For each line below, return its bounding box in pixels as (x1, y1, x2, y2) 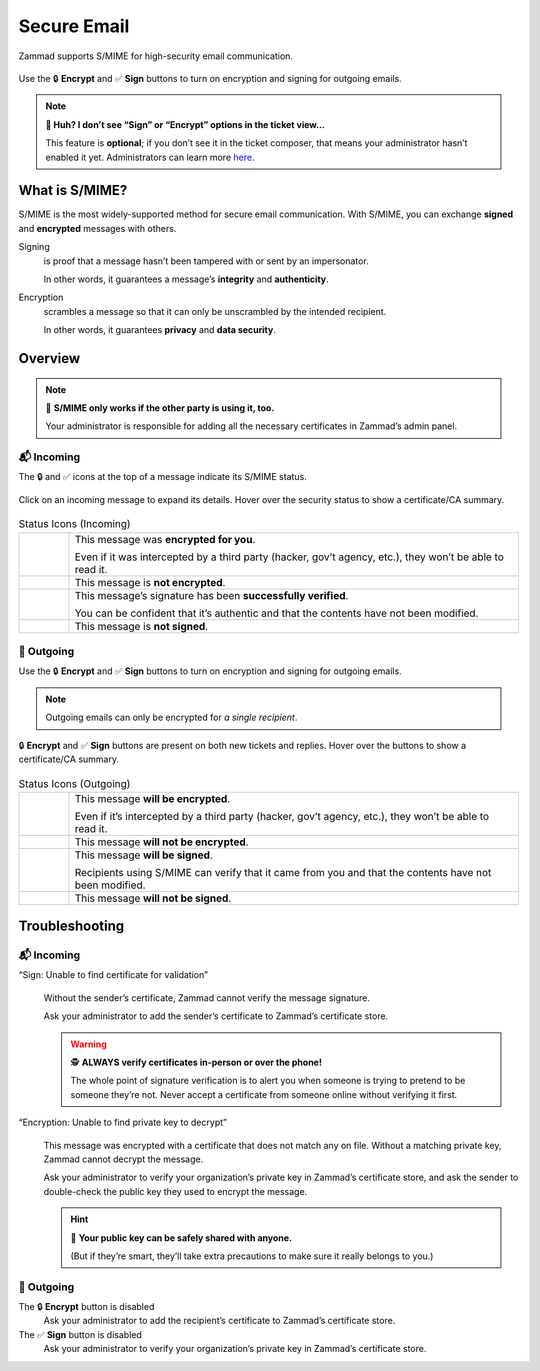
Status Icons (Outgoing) (18, 776, 131, 790)
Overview (18, 350, 81, 367)
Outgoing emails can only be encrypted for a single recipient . (45, 711, 298, 724)
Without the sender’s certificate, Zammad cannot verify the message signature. (43, 991, 370, 1004)
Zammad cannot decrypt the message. (43, 1153, 204, 1165)
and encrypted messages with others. (18, 222, 177, 234)
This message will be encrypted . (74, 791, 231, 805)
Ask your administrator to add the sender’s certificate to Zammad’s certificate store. (43, 1010, 389, 1022)
